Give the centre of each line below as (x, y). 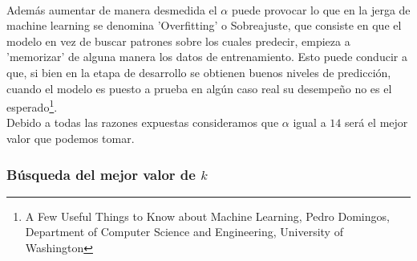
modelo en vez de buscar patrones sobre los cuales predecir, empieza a (178, 41)
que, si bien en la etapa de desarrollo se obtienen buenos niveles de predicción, (199, 72)
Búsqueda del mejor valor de (101, 174)
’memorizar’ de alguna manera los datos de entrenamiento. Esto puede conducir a (207, 57)
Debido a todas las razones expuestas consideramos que (143, 122)
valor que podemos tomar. (71, 138)
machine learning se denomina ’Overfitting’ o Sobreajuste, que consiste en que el (204, 25)
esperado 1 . (32, 106)
